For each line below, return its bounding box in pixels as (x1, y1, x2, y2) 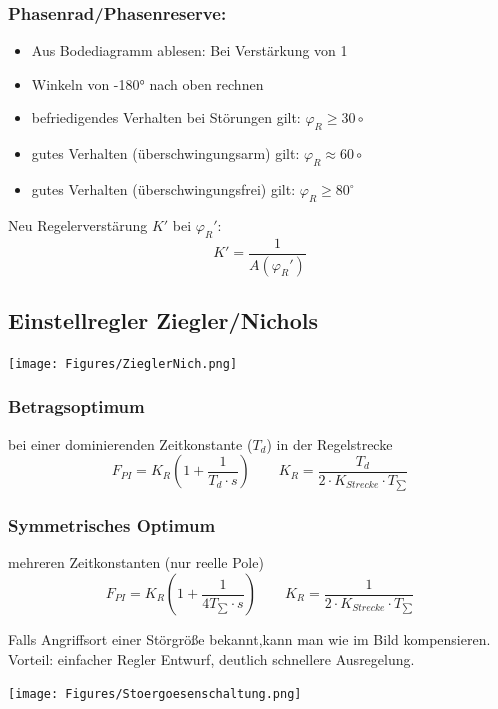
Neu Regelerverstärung (8, 214, 148, 235)
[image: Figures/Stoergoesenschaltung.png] (8, 687, 302, 702)
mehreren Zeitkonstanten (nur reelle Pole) (8, 552, 264, 573)
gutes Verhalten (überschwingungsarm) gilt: (31, 143, 300, 164)
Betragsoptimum (8, 394, 145, 419)
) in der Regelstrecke (266, 433, 393, 454)
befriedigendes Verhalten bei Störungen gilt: (31, 107, 301, 128)
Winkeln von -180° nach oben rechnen (31, 73, 264, 94)
